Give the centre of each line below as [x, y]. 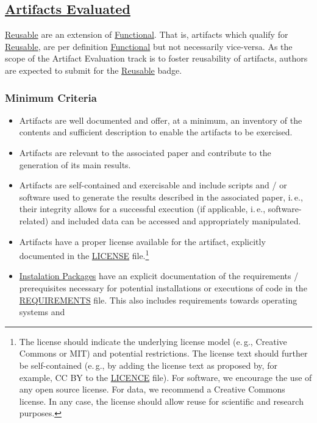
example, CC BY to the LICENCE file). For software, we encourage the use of [166, 377]
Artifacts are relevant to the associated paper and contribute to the [145, 152]
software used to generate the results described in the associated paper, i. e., [161, 197]
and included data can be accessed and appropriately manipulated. [176, 220]
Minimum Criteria [51, 97]
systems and [42, 312]
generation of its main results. [75, 164]
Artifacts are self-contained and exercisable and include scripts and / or [153, 185]
